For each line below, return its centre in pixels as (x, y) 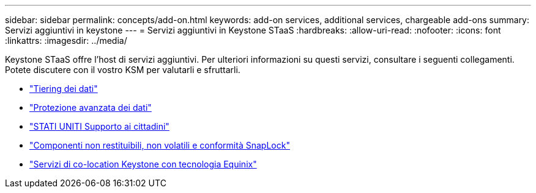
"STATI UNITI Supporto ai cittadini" (99, 126)
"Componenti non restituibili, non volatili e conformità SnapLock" (160, 145)
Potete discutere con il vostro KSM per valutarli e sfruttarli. (123, 70)
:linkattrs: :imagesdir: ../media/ (66, 40)
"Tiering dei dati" (64, 89)
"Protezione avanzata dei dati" (91, 107)
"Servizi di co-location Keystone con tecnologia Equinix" (143, 164)
